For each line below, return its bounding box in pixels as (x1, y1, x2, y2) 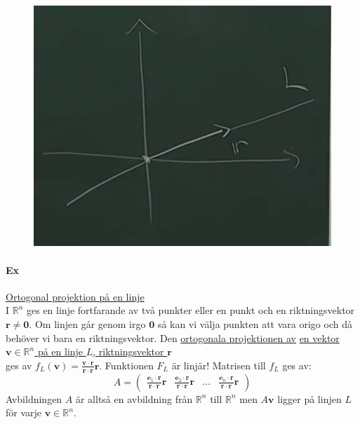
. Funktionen (99, 357, 154, 372)
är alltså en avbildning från (75, 391, 193, 406)
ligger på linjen (277, 391, 342, 406)
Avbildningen (6, 391, 62, 406)
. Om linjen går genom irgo (29, 317, 146, 331)
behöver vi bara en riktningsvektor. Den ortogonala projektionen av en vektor (6, 330, 340, 345)
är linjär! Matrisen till (171, 357, 266, 372)
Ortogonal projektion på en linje (6, 289, 145, 303)
